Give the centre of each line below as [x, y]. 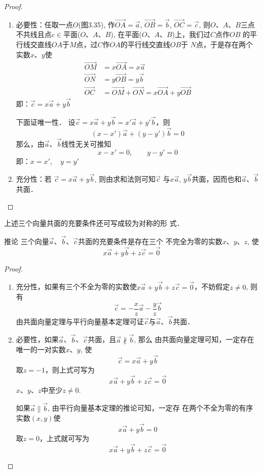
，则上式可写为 [70, 370]
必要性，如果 [37, 339]
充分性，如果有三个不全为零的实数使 [76, 286]
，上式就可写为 [64, 438]
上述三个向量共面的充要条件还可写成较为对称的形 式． [94, 223]
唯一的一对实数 [41, 349]
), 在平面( [126, 34]
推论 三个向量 [27, 241]
